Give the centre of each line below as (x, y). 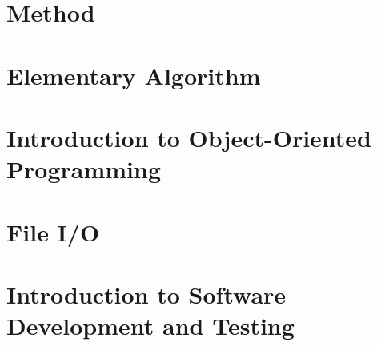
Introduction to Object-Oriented (189, 137)
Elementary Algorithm (134, 75)
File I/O (53, 231)
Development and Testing (150, 326)
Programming (84, 169)
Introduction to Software (146, 294)
